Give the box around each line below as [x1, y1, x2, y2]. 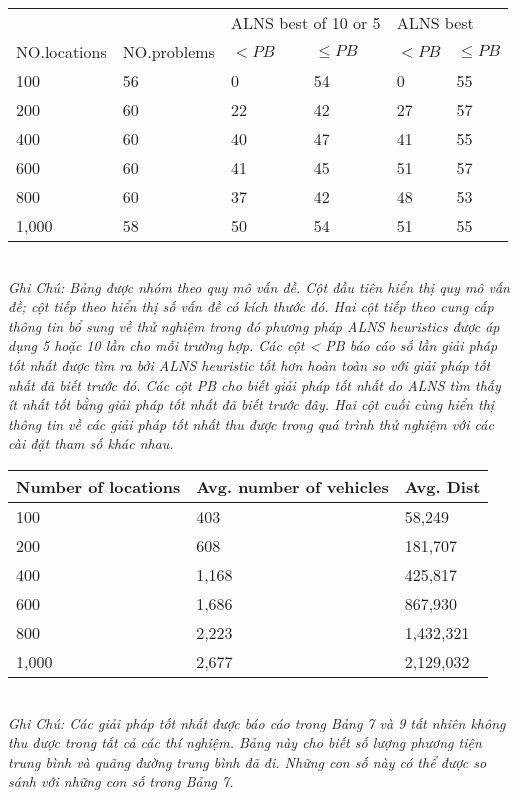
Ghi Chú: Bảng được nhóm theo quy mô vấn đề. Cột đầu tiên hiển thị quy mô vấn [8, 276, 510, 297]
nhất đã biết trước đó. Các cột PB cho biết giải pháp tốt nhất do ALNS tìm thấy [8, 374, 501, 395]
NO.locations [16, 40, 107, 63]
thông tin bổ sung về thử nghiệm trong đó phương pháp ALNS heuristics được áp [8, 315, 500, 336]
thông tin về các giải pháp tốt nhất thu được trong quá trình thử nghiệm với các [8, 413, 494, 434]
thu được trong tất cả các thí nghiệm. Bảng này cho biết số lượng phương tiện [8, 732, 482, 753]
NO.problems [122, 40, 215, 63]
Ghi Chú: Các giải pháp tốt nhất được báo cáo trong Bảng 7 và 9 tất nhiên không [8, 712, 506, 733]
